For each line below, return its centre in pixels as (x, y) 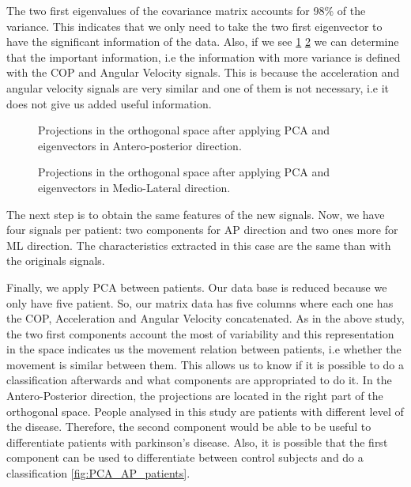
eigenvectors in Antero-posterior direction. (140, 145)
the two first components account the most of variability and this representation (200, 333)
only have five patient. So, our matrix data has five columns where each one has (200, 302)
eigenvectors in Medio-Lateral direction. (134, 187)
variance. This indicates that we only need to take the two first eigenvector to (194, 26)
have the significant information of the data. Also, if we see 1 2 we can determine (203, 42)
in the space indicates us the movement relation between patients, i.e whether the (204, 349)
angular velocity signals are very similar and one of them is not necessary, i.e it (198, 87)
